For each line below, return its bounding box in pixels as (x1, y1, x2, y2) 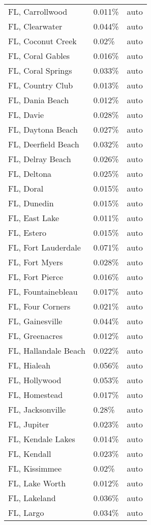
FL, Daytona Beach (8, 123, 78, 135)
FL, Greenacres (8, 330, 63, 342)
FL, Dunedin (8, 197, 54, 209)
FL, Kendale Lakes (8, 433, 75, 445)
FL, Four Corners (8, 300, 71, 312)
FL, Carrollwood (8, 6, 68, 17)
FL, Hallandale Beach (8, 345, 85, 356)
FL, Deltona (8, 168, 52, 179)
